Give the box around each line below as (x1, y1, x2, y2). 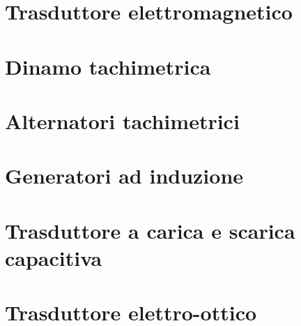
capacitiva (5, 243, 102, 272)
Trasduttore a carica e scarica (5, 216, 295, 244)
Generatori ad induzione (5, 161, 244, 190)
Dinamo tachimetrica (5, 52, 211, 80)
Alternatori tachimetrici (5, 106, 240, 135)
